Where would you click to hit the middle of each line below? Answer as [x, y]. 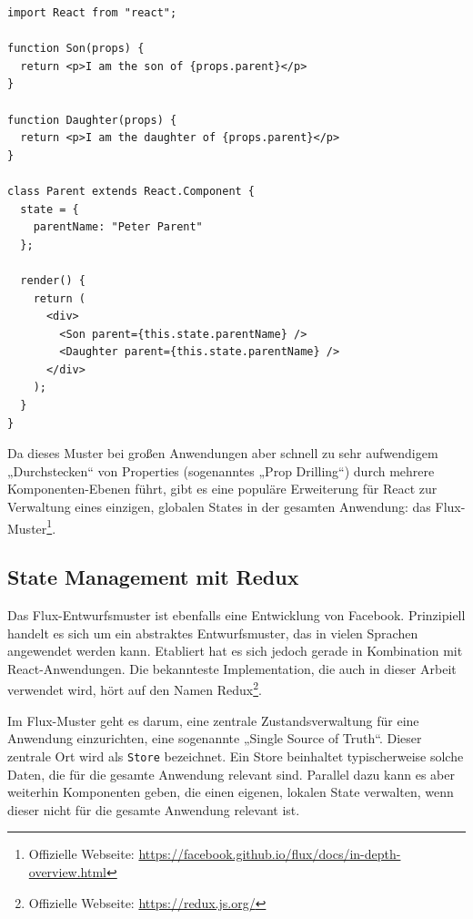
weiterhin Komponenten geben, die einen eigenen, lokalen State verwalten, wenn [231, 792]
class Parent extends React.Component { [131, 191]
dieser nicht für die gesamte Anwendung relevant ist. [154, 809]
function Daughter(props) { [92, 120]
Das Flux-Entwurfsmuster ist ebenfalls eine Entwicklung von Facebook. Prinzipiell [236, 615]
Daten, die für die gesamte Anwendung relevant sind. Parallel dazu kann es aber [231, 774]
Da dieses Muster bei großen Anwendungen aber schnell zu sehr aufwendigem [223, 453]
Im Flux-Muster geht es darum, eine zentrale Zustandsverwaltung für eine [213, 720]
